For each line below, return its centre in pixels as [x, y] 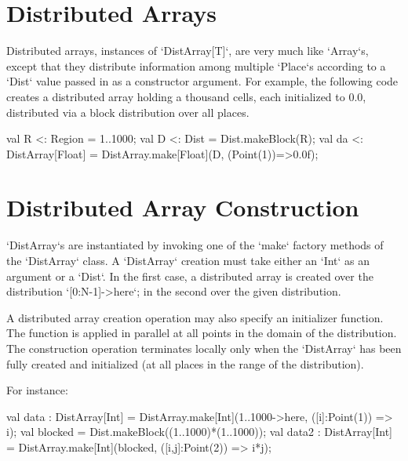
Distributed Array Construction [183, 207]
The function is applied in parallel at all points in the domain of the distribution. [202, 333]
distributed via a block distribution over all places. [128, 112]
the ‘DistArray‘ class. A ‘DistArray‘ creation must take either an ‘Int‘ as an [188, 260]
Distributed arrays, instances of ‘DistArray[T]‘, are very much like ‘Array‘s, [188, 51]
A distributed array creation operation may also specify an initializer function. [195, 317]
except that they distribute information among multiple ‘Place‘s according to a [196, 65]
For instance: [37, 390]
